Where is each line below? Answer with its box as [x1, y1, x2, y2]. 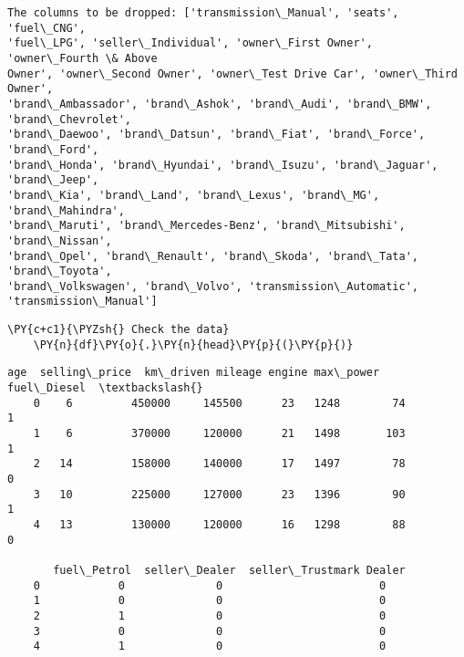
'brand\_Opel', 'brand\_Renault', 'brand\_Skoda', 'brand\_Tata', [7, 249, 419, 263]
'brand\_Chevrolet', [7, 112, 132, 126]
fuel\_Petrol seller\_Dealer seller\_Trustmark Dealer [53, 563, 406, 577]
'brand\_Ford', [7, 142, 99, 156]
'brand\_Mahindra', [7, 203, 125, 217]
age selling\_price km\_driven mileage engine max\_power [7, 366, 380, 380]
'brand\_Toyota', [7, 265, 112, 278]
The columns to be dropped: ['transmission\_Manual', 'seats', [7, 6, 399, 19]
